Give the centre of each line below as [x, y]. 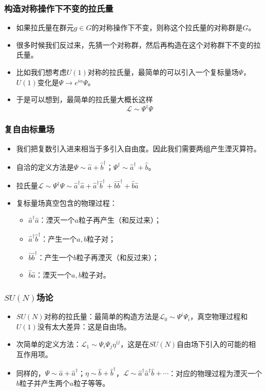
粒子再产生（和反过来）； [120, 220]
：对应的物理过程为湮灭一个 [215, 373]
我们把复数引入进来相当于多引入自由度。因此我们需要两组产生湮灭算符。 [138, 148]
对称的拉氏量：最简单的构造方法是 [101, 316]
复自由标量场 [30, 129]
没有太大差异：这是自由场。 [84, 326]
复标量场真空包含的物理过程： [66, 202]
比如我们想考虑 [41, 72]
